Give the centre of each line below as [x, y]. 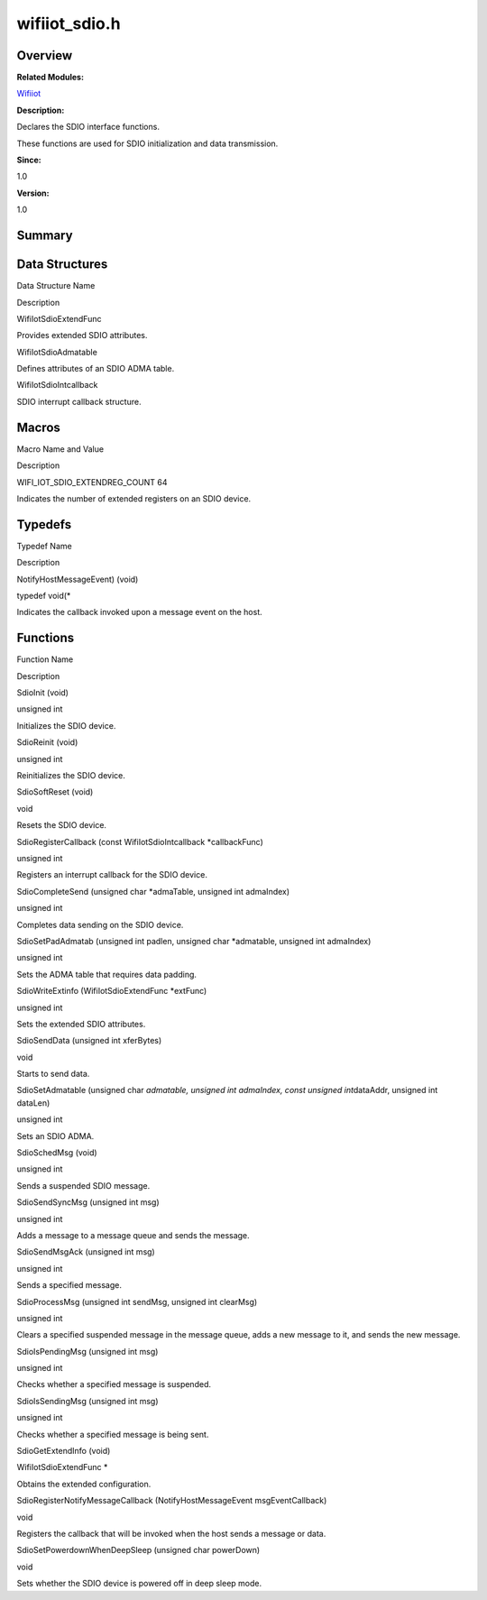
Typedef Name [44, 546]
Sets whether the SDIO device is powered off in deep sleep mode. [139, 1584]
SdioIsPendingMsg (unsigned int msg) [87, 1351]
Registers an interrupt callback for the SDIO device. [112, 875]
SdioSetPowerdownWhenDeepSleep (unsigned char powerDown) [138, 1550]
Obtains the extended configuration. [84, 1484]
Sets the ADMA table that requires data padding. [107, 974]
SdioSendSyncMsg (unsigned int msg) [88, 1202]
